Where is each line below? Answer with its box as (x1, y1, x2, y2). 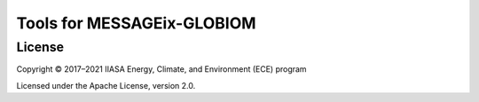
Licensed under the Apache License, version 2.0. (16, 80, 196, 90)
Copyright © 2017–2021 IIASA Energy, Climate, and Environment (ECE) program (16, 64, 307, 75)
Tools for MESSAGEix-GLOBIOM (16, 13, 256, 33)
